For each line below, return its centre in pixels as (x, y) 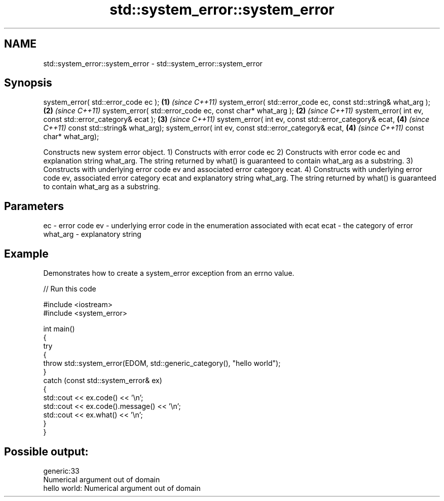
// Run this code (70, 289)
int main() (59, 329)
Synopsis (28, 83)
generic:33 (61, 471)
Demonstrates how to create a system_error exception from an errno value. (169, 273)
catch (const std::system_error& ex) (103, 381)
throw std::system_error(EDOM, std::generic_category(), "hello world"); (162, 363)
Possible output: (46, 451)
